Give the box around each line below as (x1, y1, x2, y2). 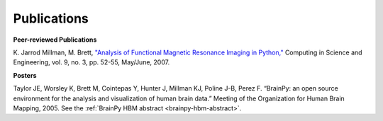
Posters (13, 71, 37, 79)
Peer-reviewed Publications (13, 35, 97, 44)
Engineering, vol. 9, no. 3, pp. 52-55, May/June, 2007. (13, 58, 170, 67)
